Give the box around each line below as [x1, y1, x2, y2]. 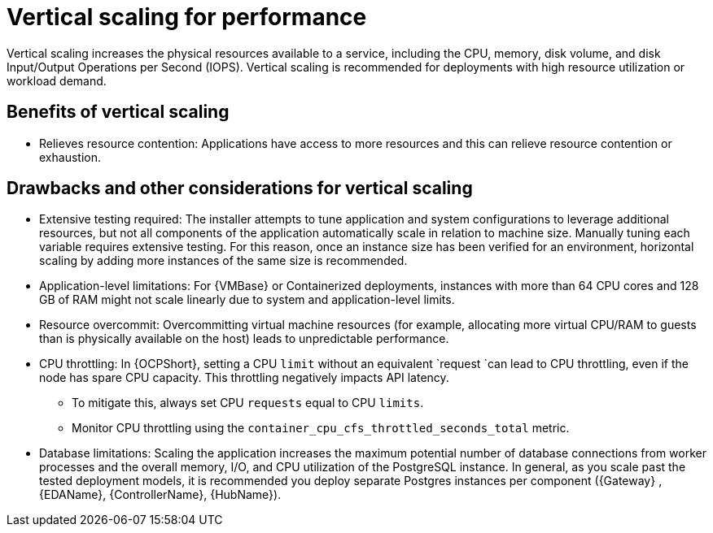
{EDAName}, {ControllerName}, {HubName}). [39, 487, 282, 502]
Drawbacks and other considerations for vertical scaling [7, 178, 473, 199]
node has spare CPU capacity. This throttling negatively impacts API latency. [39, 370, 449, 385]
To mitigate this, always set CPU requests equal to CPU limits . [72, 396, 424, 410]
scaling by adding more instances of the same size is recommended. [39, 253, 408, 268]
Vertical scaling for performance [7, 3, 367, 31]
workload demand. [7, 73, 107, 88]
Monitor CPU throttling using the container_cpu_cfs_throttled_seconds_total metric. [72, 421, 570, 435]
